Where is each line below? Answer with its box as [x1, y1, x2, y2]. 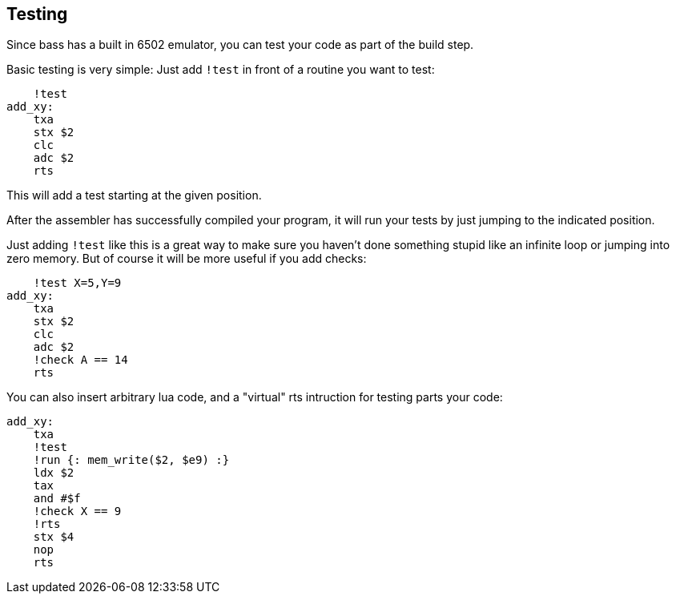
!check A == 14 [33, 353, 128, 367]
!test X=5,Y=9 [33, 276, 122, 290]
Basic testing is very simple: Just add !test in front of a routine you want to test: [6, 62, 435, 77]
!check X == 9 [33, 505, 122, 518]
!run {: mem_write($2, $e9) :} [33, 453, 230, 467]
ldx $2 [33, 466, 74, 480]
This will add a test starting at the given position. [6, 188, 262, 203]
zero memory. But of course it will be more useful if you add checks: [6, 252, 367, 266]
